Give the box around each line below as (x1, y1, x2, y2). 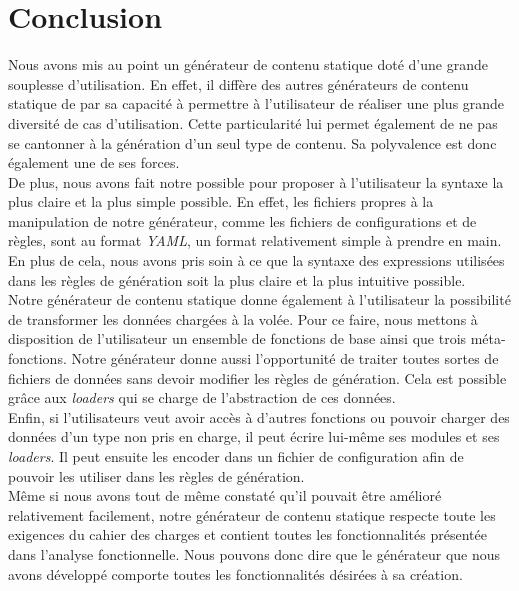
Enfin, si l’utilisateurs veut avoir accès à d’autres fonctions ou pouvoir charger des (8, 406, 510, 427)
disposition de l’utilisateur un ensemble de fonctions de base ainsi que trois (8, 328, 467, 349)
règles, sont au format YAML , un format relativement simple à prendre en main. (8, 230, 502, 251)
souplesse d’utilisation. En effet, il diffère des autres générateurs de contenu (8, 73, 469, 94)
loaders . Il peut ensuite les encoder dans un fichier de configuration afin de (8, 446, 464, 466)
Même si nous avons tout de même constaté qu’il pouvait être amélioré (8, 485, 442, 506)
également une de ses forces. (8, 152, 180, 173)
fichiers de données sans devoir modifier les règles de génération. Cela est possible (8, 367, 507, 388)
